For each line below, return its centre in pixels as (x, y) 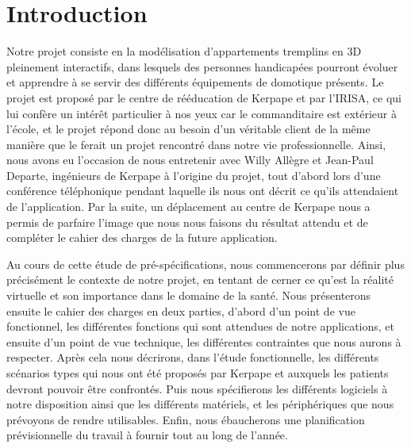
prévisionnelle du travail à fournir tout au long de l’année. (147, 435)
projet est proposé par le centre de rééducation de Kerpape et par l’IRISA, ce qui (204, 97)
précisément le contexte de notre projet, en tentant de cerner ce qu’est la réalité (200, 280)
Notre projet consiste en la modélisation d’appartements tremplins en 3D (184, 51)
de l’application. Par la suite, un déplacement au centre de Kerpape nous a (188, 207)
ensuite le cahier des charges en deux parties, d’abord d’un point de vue (181, 310)
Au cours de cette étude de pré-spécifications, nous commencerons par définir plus (205, 264)
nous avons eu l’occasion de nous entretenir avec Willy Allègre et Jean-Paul (190, 160)
